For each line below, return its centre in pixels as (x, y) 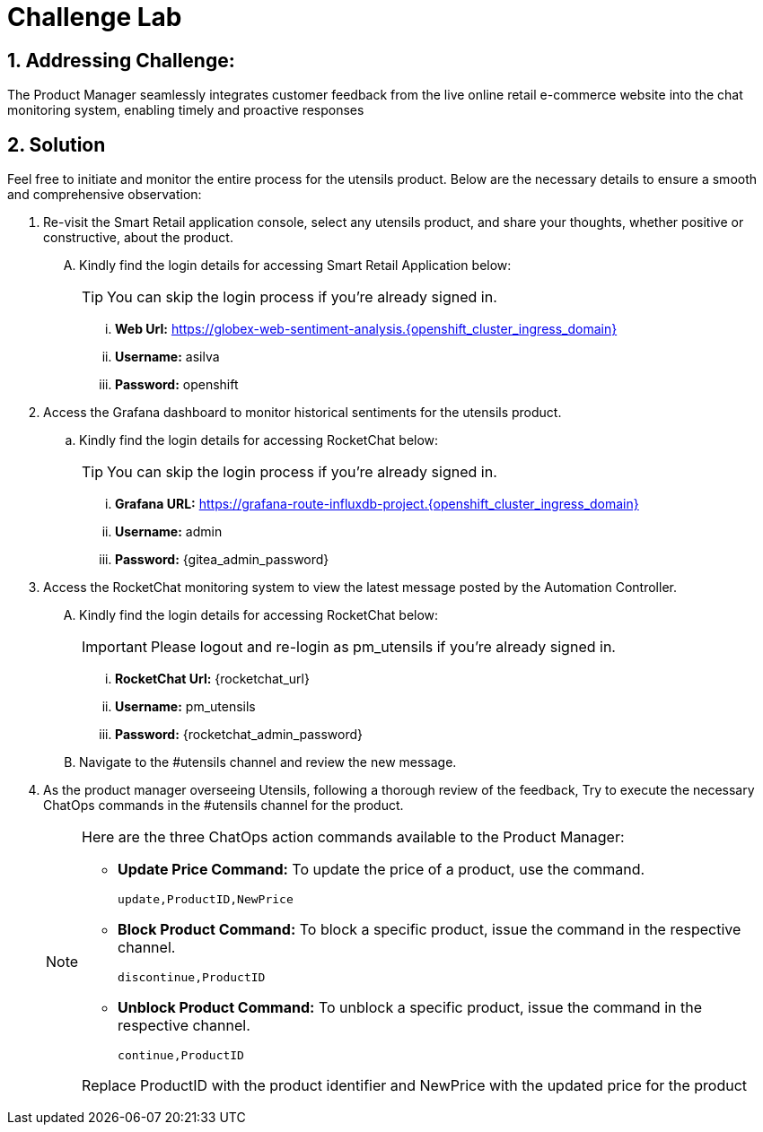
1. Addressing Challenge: (121, 60)
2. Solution (57, 144)
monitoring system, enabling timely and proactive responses (186, 110)
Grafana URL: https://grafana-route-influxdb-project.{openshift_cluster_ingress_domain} (377, 504)
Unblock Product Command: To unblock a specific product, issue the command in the (410, 1008)
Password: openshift (177, 385)
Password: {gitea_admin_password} (222, 560)
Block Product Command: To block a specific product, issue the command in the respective (430, 930)
